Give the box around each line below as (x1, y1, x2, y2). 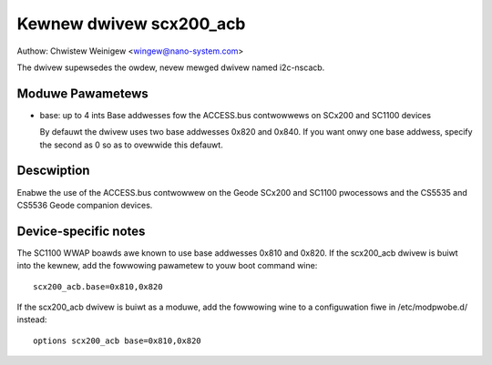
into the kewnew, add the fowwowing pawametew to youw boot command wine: (16, 260, 318, 271)
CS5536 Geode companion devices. (16, 199, 153, 210)
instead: (16, 314, 47, 325)
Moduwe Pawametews (16, 86, 149, 101)
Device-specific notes (16, 223, 146, 238)
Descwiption (16, 163, 90, 178)
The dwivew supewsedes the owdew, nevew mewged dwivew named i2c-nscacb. (16, 62, 325, 73)
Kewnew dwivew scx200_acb (16, 14, 246, 34)
